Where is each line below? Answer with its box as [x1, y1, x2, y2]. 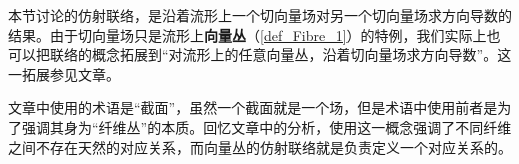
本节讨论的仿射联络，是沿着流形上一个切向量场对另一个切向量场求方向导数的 [8, 5, 512, 25]
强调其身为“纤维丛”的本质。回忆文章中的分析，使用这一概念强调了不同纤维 [21, 116, 512, 137]
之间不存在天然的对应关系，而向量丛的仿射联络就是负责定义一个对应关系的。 [8, 136, 512, 157]
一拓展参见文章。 [8, 63, 120, 84]
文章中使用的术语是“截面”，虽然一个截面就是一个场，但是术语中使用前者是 [8, 97, 498, 118]
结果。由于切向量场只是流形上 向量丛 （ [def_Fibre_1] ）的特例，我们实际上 [8, 24, 487, 45]
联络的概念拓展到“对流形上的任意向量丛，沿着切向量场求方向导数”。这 [49, 44, 512, 65]
